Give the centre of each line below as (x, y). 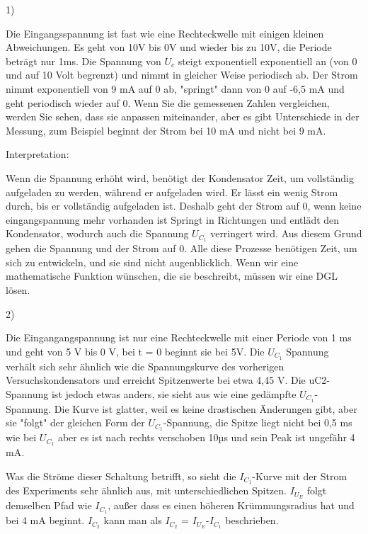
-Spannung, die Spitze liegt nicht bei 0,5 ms (258, 422)
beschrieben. (252, 520)
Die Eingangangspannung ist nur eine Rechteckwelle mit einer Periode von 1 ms (179, 337)
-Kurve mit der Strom (300, 476)
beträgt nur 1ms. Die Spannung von (84, 61)
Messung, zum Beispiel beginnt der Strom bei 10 (111, 130)
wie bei (21, 437)
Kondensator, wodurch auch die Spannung (97, 233)
